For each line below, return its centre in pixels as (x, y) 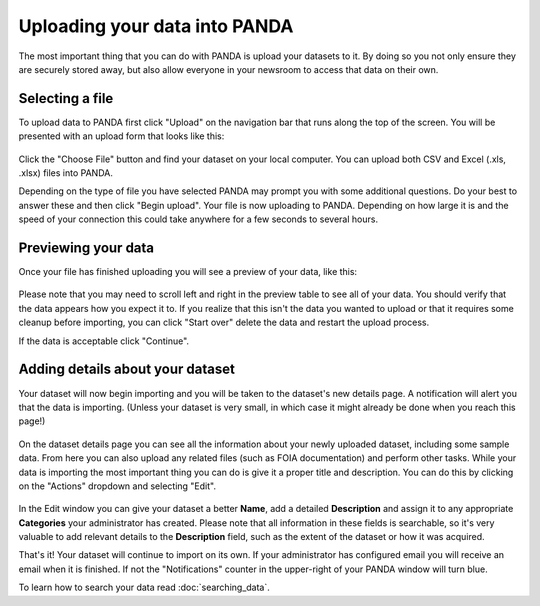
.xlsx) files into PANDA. (66, 173)
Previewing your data (86, 248)
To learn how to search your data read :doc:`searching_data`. (144, 587)
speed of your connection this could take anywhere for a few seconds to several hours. (198, 219)
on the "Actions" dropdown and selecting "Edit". (117, 486)
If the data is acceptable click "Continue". (104, 341)
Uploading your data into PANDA (156, 26)
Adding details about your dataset (126, 369)
